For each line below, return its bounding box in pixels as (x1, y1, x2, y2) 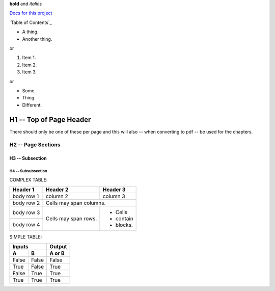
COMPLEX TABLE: (9, 176, 48, 183)
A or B (49, 250, 65, 257)
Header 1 (12, 186, 35, 193)
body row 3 (12, 209, 40, 216)
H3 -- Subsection (9, 155, 47, 162)
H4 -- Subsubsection (9, 168, 48, 173)
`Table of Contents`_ (9, 19, 52, 25)
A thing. (22, 29, 39, 35)
